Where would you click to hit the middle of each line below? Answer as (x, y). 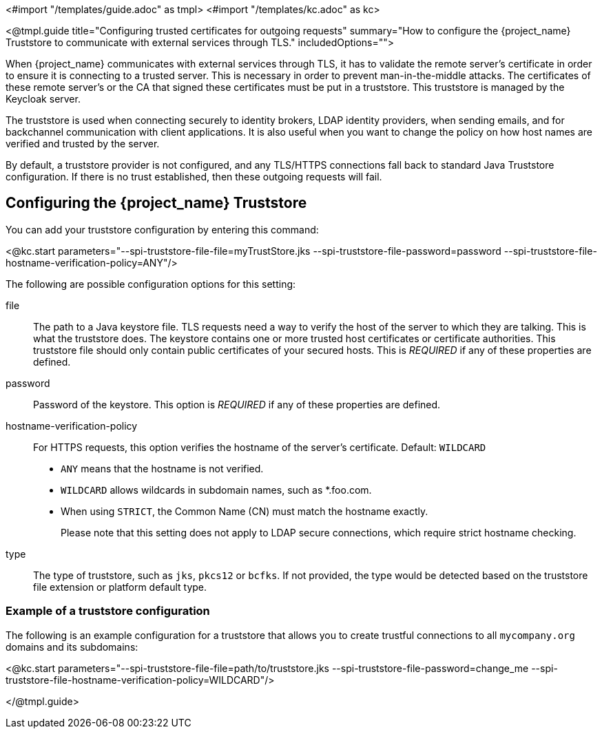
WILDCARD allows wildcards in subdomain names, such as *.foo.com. (216, 490)
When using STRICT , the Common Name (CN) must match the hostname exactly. (245, 511)
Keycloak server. (43, 99)
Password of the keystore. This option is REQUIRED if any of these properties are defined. (237, 404)
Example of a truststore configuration (108, 611)
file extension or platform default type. (120, 587)
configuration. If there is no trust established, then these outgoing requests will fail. (194, 177)
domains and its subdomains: (72, 647)
